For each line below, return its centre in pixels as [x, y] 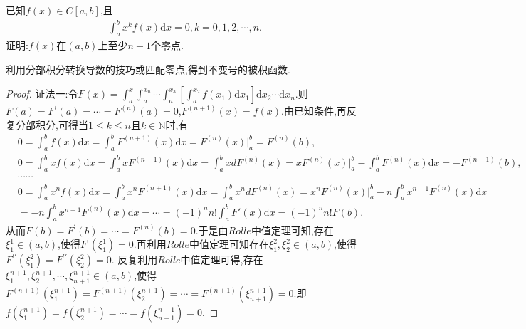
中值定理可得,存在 [222, 260]
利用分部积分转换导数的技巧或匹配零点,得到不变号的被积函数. [148, 69]
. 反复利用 [135, 260]
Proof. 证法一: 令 [42, 94]
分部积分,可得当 [52, 124]
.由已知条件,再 [314, 111]
